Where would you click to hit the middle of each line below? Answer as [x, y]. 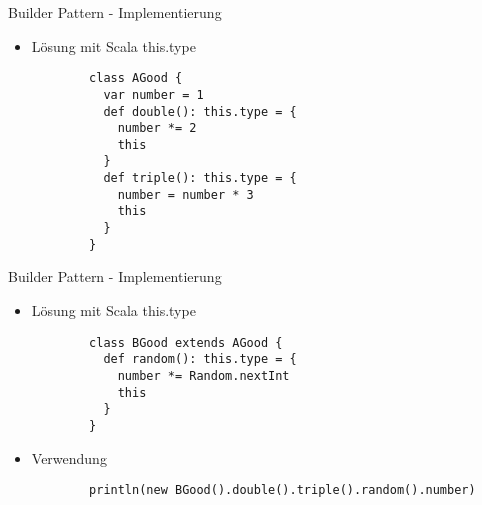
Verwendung [69, 457]
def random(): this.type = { [200, 359]
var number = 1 [153, 94]
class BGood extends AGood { [186, 342]
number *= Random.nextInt [203, 375]
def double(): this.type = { [200, 111]
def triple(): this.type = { [200, 178]
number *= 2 [157, 128]
